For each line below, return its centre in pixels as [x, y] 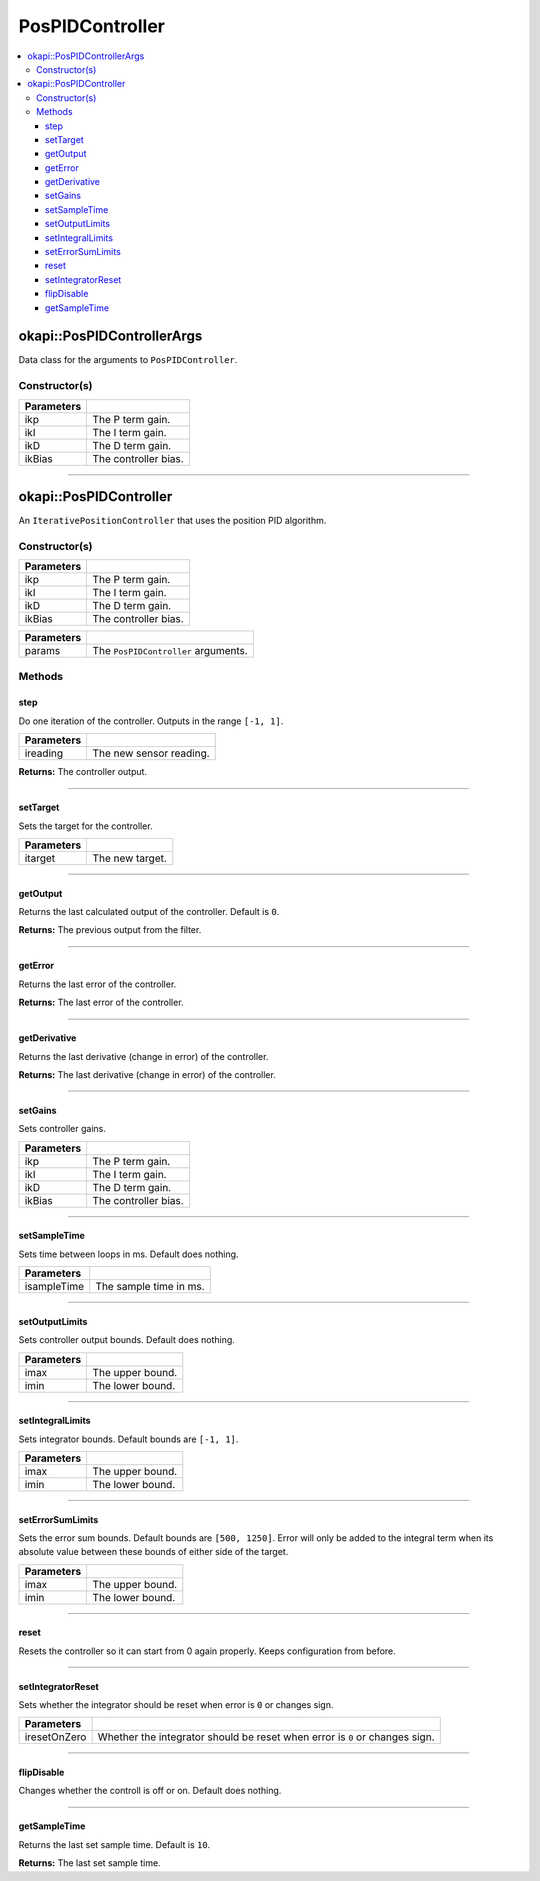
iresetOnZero [55, 1737]
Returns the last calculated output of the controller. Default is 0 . [149, 912]
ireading [44, 753]
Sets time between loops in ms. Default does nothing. [128, 1254]
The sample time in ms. [150, 1287]
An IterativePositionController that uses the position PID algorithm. [172, 521]
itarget [40, 858]
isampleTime [54, 1287]
